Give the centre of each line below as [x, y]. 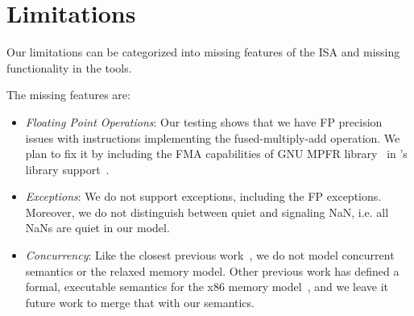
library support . [67, 169]
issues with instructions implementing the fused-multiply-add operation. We [213, 137]
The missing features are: [68, 95]
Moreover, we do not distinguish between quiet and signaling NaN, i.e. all [207, 212]
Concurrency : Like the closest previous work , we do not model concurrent [210, 255]
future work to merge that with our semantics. [140, 302]
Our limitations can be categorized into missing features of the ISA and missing [203, 52]
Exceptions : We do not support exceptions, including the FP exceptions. [203, 196]
